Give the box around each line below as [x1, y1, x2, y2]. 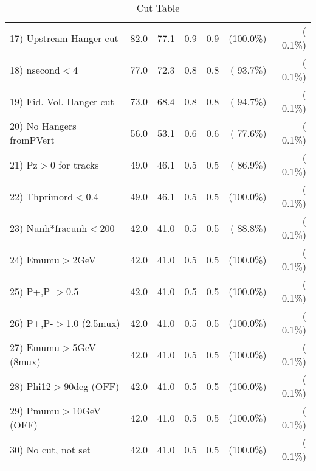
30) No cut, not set [10, 442, 91, 456]
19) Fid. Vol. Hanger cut [10, 94, 114, 108]
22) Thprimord [10, 189, 74, 203]
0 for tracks [50, 157, 99, 172]
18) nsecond [10, 62, 60, 77]
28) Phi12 [10, 379, 51, 393]
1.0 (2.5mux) [66, 315, 120, 330]
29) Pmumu [10, 403, 60, 417]
